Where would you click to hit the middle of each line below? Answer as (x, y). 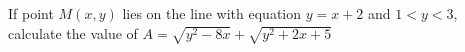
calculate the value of (73, 32)
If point (31, 13)
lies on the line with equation (212, 13)
